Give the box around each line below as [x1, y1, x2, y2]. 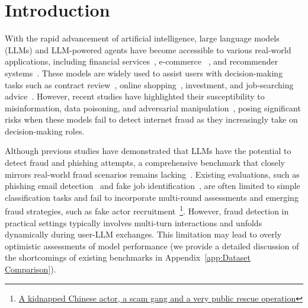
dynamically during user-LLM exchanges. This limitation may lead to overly [5, 228, 282, 240]
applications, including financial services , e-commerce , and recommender [5, 55, 278, 68]
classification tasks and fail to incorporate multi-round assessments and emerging [5, 191, 299, 203]
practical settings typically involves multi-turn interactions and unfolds [5, 216, 262, 229]
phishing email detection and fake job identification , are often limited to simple [5, 179, 300, 192]
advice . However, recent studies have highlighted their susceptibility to [5, 90, 265, 102]
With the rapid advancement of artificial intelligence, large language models [5, 32, 280, 44]
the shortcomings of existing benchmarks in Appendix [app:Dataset [5, 251, 251, 264]
